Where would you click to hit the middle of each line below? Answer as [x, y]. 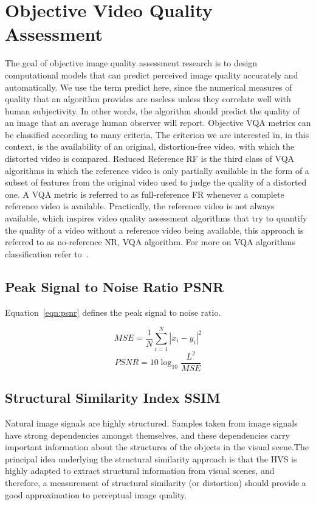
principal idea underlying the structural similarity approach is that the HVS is [151, 458]
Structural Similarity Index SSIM [113, 398]
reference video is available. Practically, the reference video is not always [140, 206]
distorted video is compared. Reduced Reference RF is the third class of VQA [150, 158]
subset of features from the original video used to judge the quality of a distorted [156, 182]
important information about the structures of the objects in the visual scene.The [157, 447]
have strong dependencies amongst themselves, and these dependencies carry [147, 435]
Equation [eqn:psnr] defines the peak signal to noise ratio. [113, 312]
